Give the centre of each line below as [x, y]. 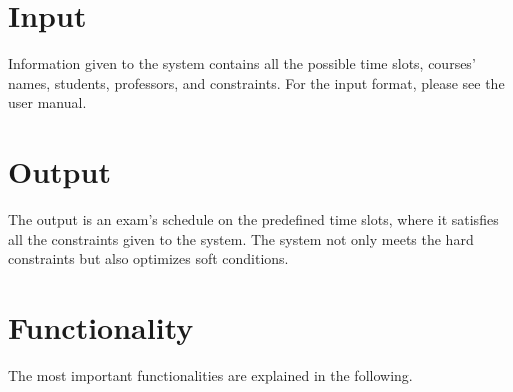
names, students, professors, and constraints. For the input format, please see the [256, 82]
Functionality [101, 327]
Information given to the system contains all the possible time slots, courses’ [242, 63]
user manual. [47, 102]
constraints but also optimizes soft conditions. [148, 258]
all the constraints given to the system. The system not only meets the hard [241, 238]
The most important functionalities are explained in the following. [210, 374]
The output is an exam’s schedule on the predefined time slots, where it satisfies [253, 219]
